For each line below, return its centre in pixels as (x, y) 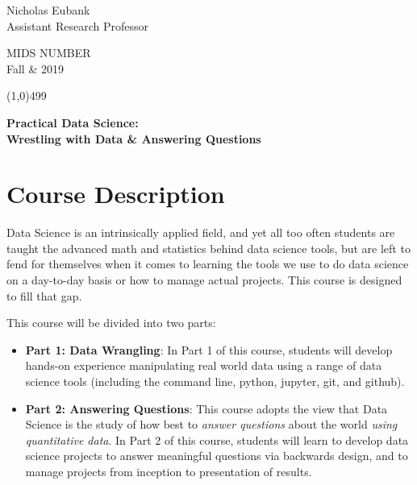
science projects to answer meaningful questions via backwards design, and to (217, 456)
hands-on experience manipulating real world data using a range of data (204, 365)
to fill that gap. (44, 295)
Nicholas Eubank (48, 10)
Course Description (116, 194)
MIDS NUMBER (49, 53)
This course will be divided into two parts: (111, 323)
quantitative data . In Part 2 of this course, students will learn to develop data (217, 439)
